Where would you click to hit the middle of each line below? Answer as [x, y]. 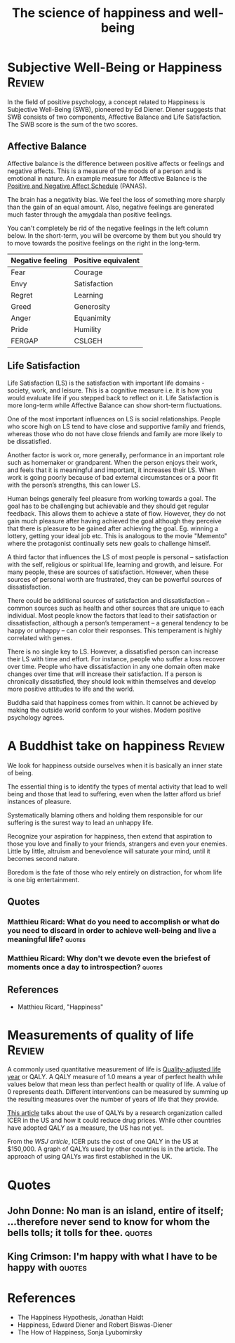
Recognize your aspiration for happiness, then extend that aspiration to [110, 836]
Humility [88, 329]
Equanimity [92, 318]
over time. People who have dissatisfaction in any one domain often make [114, 666]
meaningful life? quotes [47, 939]
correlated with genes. [40, 637]
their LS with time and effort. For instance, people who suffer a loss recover [116, 658]
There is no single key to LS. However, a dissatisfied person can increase [113, 651]
